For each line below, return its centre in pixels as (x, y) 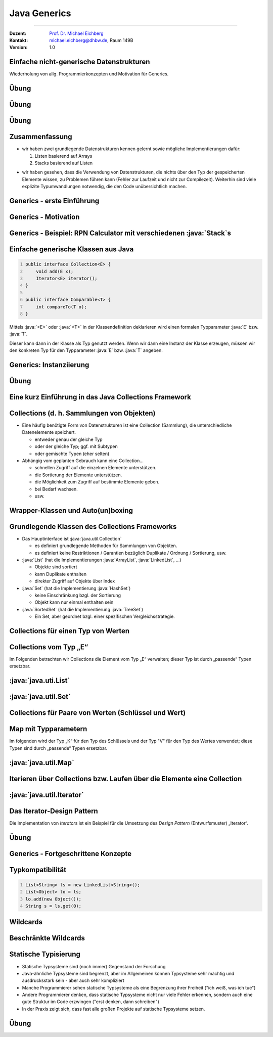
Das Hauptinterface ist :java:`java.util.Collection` (72, 538)
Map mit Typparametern (48, 729)
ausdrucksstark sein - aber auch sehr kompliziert (73, 980)
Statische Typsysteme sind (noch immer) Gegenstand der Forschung (94, 966)
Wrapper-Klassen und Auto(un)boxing (71, 510)
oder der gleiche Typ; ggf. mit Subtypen (76, 446)
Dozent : (18, 33)
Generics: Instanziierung (49, 365)
